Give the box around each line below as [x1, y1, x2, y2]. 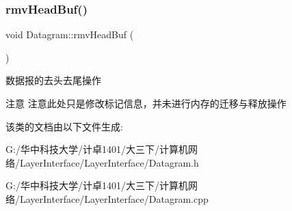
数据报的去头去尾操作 [5, 73, 101, 87]
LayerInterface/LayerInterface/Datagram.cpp [19, 191, 209, 206]
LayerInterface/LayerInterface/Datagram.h [19, 155, 199, 169]
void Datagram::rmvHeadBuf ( [5, 27, 134, 42]
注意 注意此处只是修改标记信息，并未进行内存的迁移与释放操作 [5, 96, 287, 110]
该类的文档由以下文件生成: [5, 119, 123, 133]
